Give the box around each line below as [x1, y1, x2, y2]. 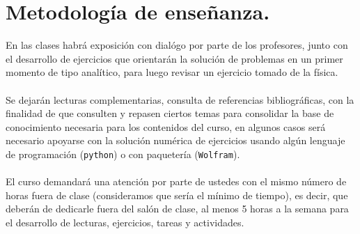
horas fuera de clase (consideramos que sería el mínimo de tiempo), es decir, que [6, 187, 348, 202]
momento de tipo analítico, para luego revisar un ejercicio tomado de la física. [6, 65, 338, 79]
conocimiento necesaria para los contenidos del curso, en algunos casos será [6, 119, 326, 134]
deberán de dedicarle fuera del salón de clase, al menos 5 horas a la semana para [6, 201, 349, 216]
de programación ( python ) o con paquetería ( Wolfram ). [6, 146, 240, 161]
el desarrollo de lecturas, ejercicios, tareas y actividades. [6, 214, 244, 229]
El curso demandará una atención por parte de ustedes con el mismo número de [6, 174, 347, 189]
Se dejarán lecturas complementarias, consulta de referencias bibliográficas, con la [6, 92, 354, 107]
